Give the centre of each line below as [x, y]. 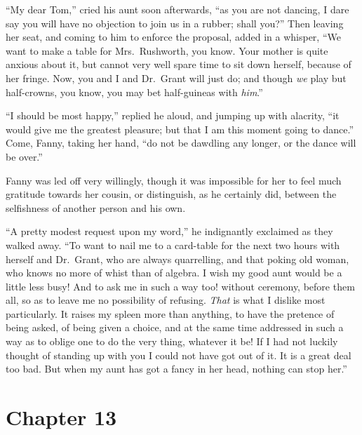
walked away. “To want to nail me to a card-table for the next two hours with [173, 245]
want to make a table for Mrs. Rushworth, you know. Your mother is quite [167, 50]
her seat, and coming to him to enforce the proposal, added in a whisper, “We [173, 37]
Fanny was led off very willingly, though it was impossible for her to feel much [174, 180]
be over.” [24, 156]
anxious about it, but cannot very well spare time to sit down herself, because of [179, 64]
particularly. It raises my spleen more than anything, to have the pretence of [170, 313]
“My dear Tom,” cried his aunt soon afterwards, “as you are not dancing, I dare [177, 9]
